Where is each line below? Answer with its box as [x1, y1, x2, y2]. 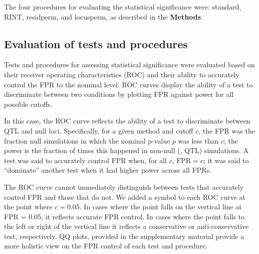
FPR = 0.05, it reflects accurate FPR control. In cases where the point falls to [4, 211, 245, 221]
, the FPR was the [198, 125, 255, 136]
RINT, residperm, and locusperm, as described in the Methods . [4, 11, 203, 22]
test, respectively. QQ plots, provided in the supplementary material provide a [4, 230, 244, 241]
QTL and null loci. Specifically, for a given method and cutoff [4, 125, 193, 136]
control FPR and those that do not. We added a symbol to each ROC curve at [4, 191, 246, 202]
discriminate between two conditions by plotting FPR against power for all [4, 89, 234, 99]
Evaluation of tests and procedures [4, 36, 188, 51]
